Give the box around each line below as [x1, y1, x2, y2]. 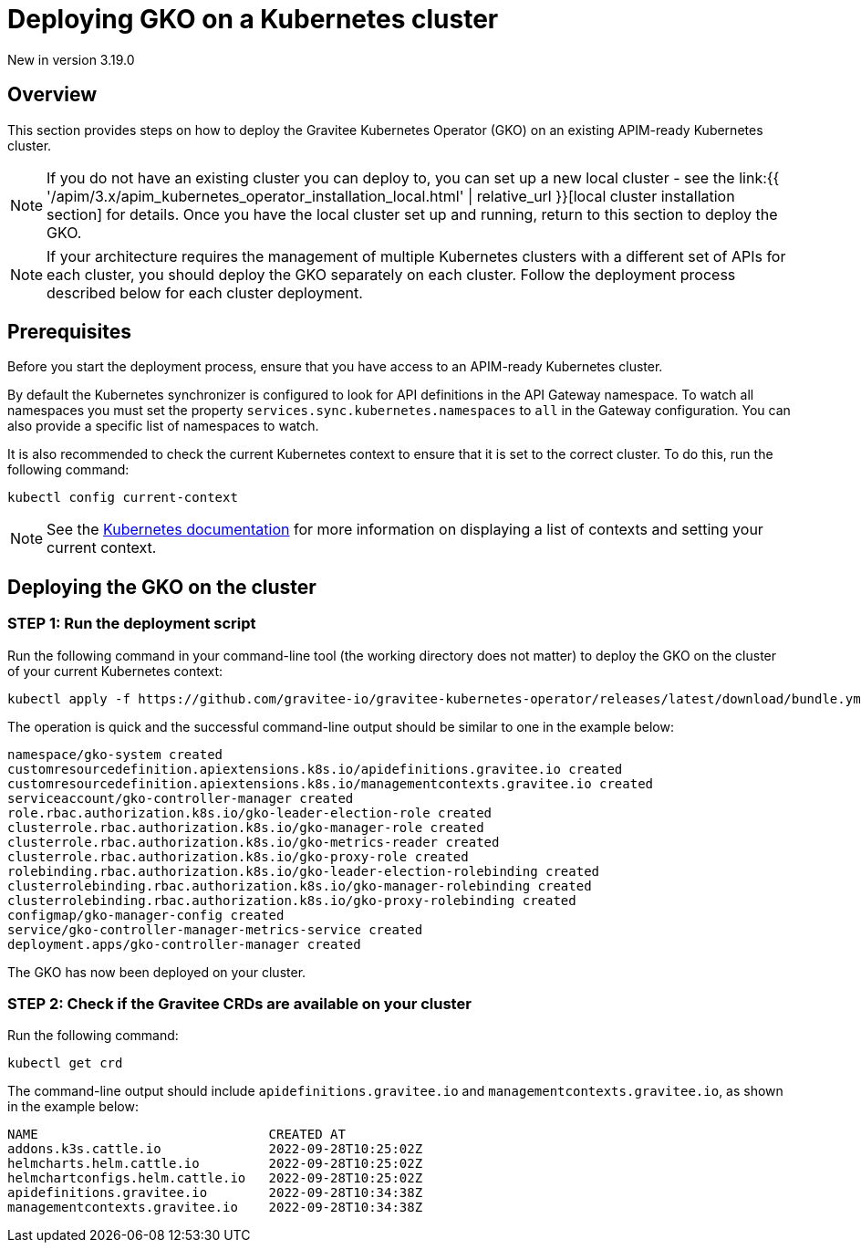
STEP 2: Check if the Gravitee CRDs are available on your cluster [7, 995, 472, 1014]
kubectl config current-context [7, 490, 238, 505]
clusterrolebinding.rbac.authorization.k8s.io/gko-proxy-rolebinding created [7, 892, 576, 908]
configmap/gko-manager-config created [7, 907, 285, 922]
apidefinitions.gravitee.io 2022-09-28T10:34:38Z [7, 1185, 423, 1201]
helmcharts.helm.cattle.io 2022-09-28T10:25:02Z [7, 1156, 423, 1172]
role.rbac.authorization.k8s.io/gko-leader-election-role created [7, 805, 493, 820]
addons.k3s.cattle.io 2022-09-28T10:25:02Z [7, 1141, 423, 1157]
